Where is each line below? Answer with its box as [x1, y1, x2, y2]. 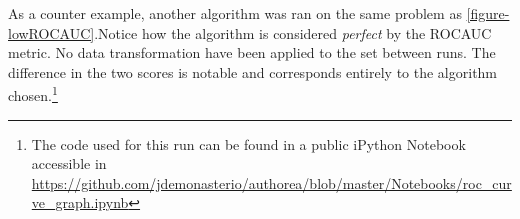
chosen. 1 [8, 82, 58, 106]
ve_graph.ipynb [31, 192, 129, 213]
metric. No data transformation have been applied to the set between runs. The [8, 42, 496, 63]
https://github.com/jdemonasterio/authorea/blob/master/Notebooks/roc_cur [31, 172, 512, 193]
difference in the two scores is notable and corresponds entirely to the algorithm [8, 61, 498, 82]
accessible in [31, 153, 107, 174]
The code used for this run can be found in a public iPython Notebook [31, 133, 466, 154]
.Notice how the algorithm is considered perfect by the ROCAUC [94, 22, 492, 43]
